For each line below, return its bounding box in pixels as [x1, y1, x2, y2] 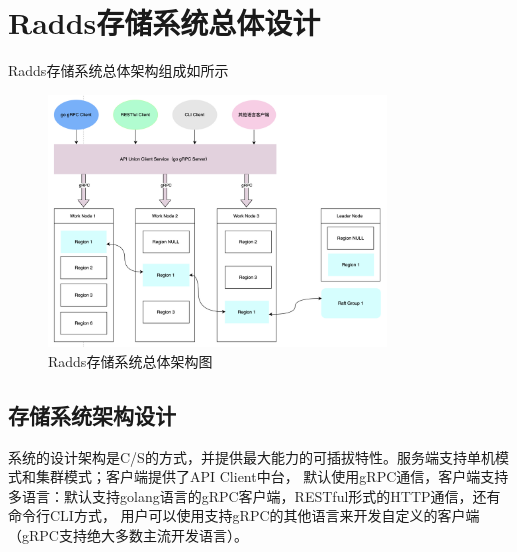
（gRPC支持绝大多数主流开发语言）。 [8, 524, 248, 545]
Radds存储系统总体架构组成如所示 [8, 60, 229, 81]
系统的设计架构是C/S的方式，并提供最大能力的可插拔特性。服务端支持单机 [8, 446, 495, 467]
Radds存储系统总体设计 [8, 2, 321, 43]
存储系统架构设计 [8, 399, 176, 430]
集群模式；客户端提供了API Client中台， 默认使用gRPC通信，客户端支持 [35, 466, 509, 487]
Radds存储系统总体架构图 [48, 350, 213, 371]
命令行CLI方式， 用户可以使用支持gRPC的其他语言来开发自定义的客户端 [8, 505, 480, 526]
